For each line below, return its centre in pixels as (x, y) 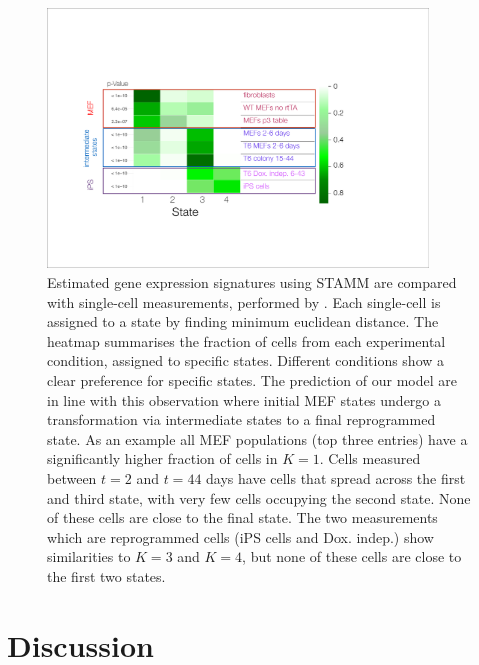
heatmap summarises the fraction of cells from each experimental (246, 340)
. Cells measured (370, 458)
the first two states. (106, 575)
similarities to (89, 556)
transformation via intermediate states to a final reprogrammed (241, 419)
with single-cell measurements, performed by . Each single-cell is (244, 301)
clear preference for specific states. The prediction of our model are (252, 380)
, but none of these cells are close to (352, 556)
